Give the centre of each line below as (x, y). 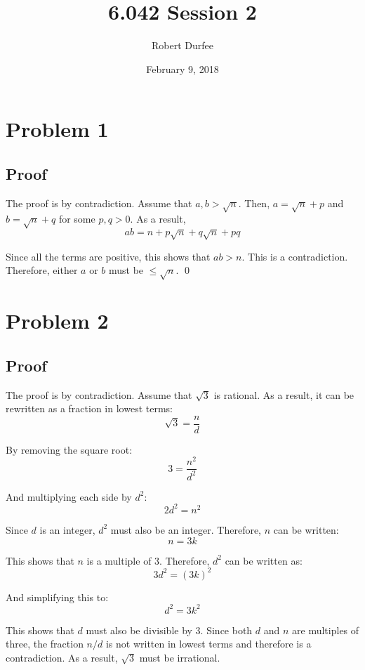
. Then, (254, 203)
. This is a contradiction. (295, 256)
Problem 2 (57, 321)
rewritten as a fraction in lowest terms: (89, 408)
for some (77, 219)
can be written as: (264, 560)
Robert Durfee (182, 45)
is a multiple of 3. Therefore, (148, 560)
